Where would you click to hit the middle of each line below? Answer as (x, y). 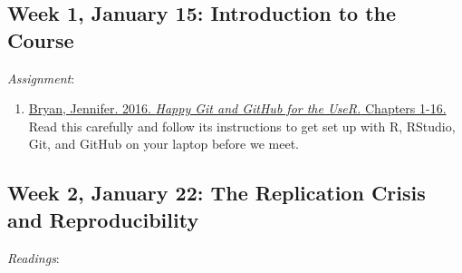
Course (41, 39)
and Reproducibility (103, 219)
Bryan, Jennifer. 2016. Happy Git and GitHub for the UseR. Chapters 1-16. (237, 108)
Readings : (34, 257)
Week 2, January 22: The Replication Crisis (217, 193)
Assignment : (41, 78)
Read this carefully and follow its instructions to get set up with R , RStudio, (242, 126)
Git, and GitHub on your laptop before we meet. (164, 144)
